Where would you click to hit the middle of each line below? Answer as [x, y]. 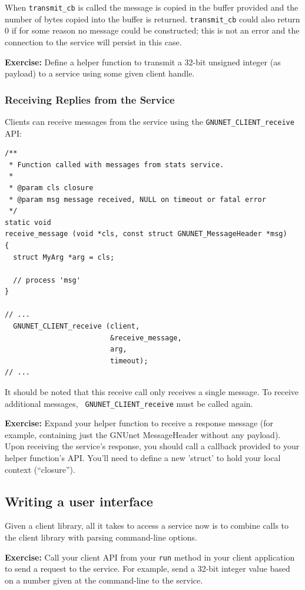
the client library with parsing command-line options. [101, 537]
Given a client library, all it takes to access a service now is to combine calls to [147, 526]
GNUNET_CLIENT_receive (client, [77, 327]
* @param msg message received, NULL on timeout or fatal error [137, 199]
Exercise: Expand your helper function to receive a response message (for [139, 423]
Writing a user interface [79, 501]
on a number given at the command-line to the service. [104, 580]
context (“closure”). [40, 469]
